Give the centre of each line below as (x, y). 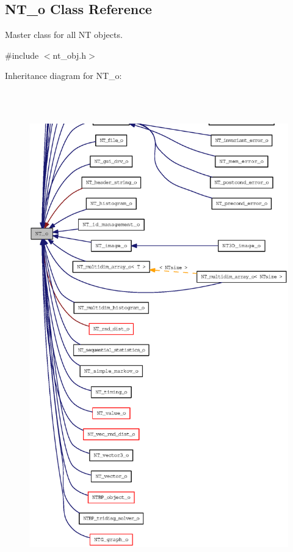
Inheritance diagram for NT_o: (63, 76)
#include (22, 55)
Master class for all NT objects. (64, 35)
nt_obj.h (70, 55)
